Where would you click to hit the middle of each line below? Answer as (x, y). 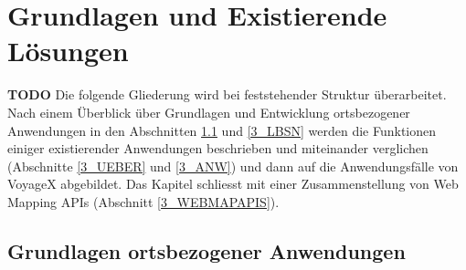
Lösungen (68, 51)
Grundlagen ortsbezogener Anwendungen (207, 250)
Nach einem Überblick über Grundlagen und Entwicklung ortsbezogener (209, 112)
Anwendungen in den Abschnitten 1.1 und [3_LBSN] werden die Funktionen (222, 130)
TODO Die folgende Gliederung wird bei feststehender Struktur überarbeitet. (227, 94)
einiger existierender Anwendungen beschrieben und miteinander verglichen (218, 148)
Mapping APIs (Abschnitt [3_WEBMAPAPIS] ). (143, 201)
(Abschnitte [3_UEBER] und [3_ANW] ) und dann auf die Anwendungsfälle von (233, 166)
